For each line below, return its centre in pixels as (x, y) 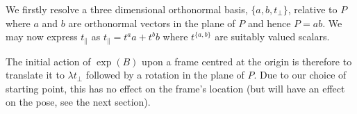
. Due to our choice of (300, 75)
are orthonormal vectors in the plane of (152, 23)
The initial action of (48, 61)
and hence (269, 23)
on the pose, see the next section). (78, 102)
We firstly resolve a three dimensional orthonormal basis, (127, 9)
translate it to (35, 75)
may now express (42, 36)
